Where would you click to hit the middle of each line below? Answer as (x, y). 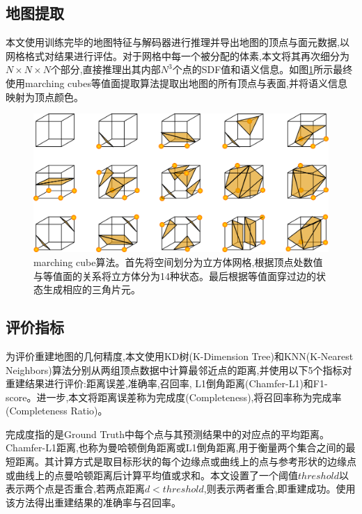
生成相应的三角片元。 (92, 289)
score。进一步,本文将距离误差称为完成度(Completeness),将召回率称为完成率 (174, 397)
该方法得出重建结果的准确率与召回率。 (93, 502)
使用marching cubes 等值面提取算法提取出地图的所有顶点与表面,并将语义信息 (176, 83)
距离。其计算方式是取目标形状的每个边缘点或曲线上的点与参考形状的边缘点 (186, 461)
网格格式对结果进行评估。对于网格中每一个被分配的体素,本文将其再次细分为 (178, 55)
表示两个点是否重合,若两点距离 (75, 489)
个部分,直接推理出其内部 (105, 69)
